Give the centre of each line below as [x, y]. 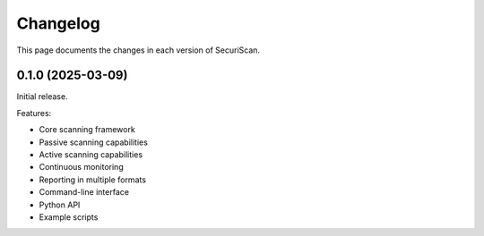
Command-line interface [84, 192]
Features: [34, 113]
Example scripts [69, 217]
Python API [60, 205]
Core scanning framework [87, 130]
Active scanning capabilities [91, 155]
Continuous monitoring [82, 167]
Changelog [58, 23]
